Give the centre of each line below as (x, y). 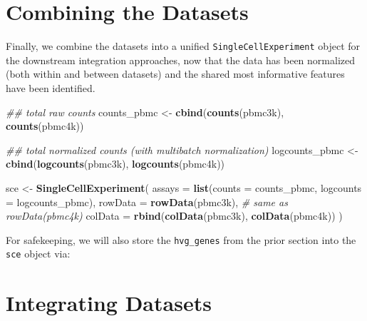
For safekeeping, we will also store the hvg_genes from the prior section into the (181, 239)
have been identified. (51, 87)
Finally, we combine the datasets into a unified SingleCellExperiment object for (183, 46)
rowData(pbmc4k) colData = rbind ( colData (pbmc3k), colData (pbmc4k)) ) (174, 216)
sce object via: (38, 254)
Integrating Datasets (109, 303)
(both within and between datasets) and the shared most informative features (175, 74)
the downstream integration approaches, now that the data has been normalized (180, 60)
